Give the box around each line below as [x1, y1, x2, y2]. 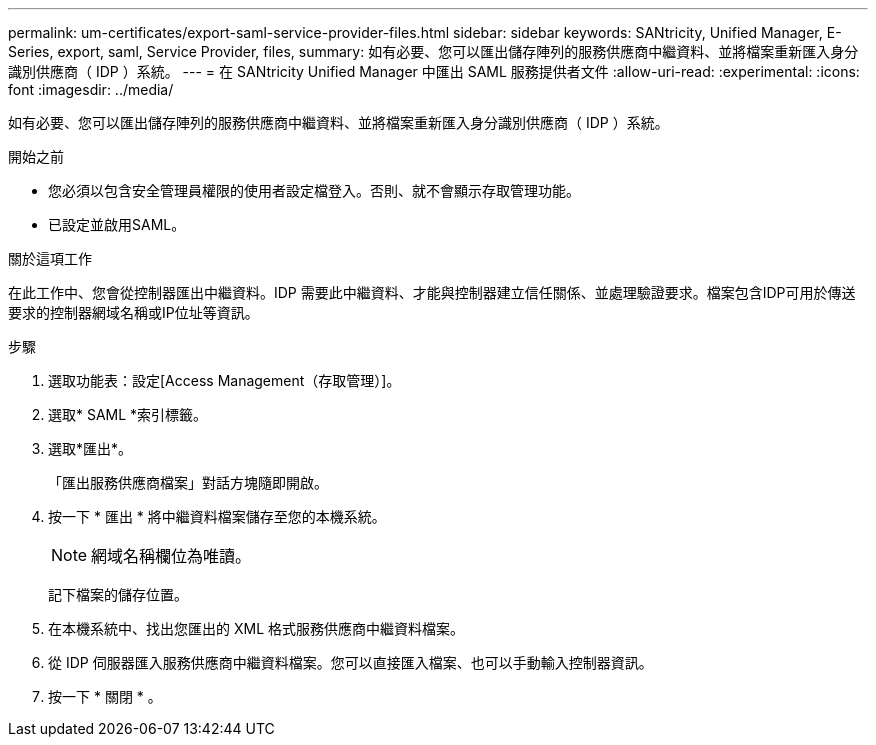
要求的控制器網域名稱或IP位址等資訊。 [8, 304, 259, 321]
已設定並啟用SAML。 [48, 216, 186, 233]
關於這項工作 [8, 250, 92, 267]
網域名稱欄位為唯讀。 [91, 546, 252, 566]
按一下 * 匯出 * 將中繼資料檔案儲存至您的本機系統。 [48, 508, 386, 525]
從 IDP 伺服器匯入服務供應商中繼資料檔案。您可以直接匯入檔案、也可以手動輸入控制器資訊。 [48, 654, 653, 671]
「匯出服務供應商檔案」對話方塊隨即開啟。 [48, 474, 328, 491]
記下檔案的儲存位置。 [48, 586, 188, 603]
